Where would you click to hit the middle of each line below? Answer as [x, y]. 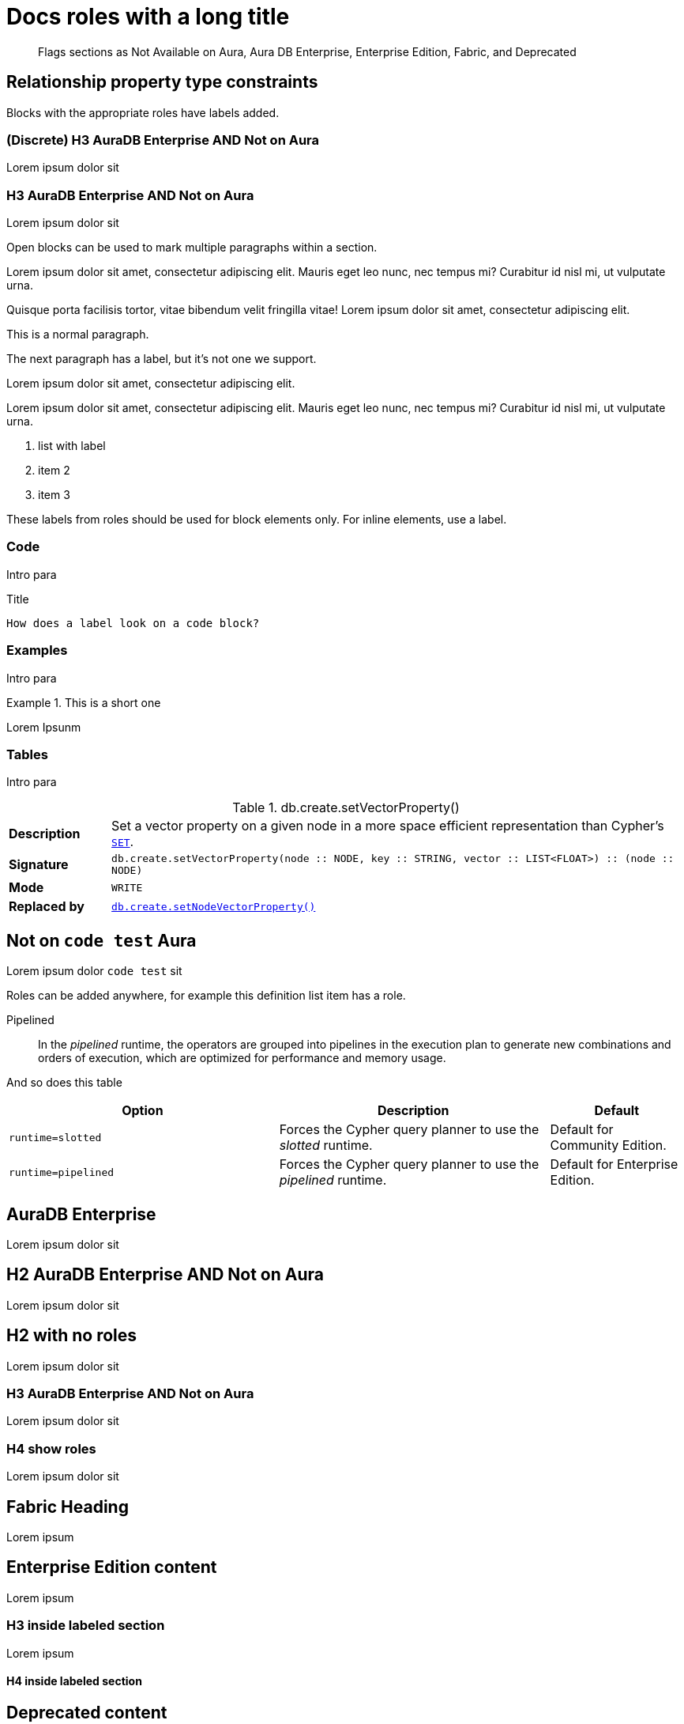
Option [143, 1111]
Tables [27, 754]
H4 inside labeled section [74, 1681]
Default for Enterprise [614, 1164]
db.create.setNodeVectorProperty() [214, 906]
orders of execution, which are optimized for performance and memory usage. [242, 1058]
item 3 [54, 495]
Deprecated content [87, 1712]
